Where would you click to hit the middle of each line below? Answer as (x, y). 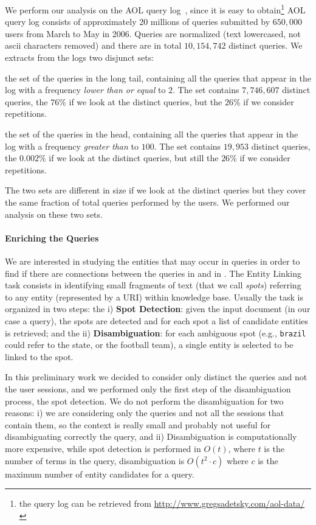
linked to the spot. (39, 356)
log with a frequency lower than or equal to (85, 90)
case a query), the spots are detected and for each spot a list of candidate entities (157, 320)
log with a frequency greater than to (72, 146)
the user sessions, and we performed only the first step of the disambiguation (148, 388)
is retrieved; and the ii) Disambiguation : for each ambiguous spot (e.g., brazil (156, 332)
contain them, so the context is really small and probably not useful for (138, 424)
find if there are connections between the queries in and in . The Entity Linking (153, 273)
